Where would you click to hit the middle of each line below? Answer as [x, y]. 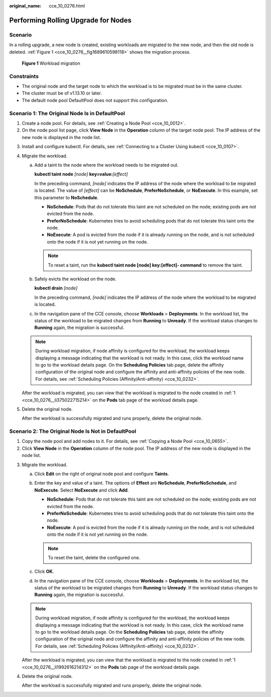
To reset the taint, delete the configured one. [94, 557]
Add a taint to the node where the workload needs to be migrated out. [107, 165]
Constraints [24, 76]
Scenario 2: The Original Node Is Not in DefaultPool [73, 431]
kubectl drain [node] [56, 288]
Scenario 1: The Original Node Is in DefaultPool [67, 113]
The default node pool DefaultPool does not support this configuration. [95, 100]
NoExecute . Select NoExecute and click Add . [82, 490]
